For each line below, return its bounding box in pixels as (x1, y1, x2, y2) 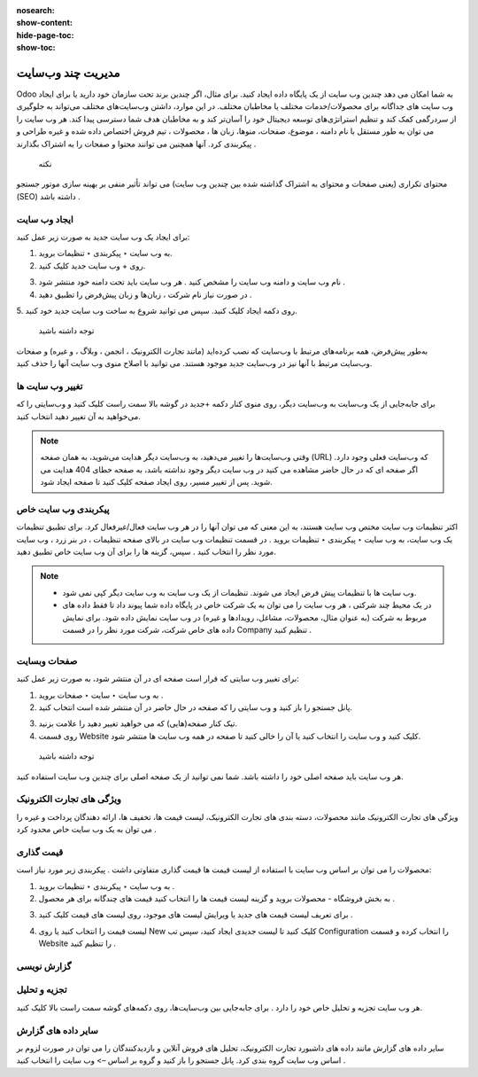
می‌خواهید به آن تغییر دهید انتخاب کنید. (16, 410, 142, 421)
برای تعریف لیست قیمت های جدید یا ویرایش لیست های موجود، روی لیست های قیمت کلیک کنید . (38, 909, 353, 920)
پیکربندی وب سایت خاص (16, 503, 110, 515)
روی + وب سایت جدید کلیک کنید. (38, 260, 146, 270)
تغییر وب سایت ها (16, 379, 83, 392)
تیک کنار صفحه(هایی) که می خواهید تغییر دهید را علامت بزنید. (38, 718, 238, 729)
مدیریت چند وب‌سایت (16, 65, 120, 80)
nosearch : (16, 5, 55, 15)
